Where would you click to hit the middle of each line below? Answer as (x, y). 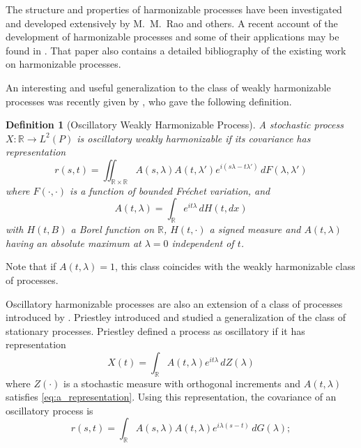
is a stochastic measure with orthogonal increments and (182, 383)
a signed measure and (255, 229)
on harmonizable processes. (63, 64)
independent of (203, 242)
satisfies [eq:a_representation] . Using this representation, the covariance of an (171, 397)
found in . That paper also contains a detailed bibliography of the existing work (176, 50)
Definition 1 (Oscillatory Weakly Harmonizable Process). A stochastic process (175, 125)
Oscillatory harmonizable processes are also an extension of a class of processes (174, 303)
